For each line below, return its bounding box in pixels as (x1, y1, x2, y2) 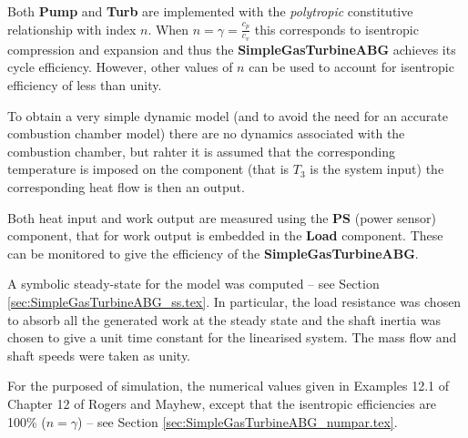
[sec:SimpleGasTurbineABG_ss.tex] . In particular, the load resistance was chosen (7, 291, 462, 311)
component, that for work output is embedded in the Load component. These (7, 226, 443, 245)
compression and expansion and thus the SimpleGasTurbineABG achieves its (7, 39, 456, 58)
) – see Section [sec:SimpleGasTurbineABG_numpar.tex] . (77, 412, 398, 431)
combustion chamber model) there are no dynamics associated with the (7, 124, 405, 143)
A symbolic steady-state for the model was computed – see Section (7, 274, 380, 293)
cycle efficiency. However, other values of (7, 57, 233, 76)
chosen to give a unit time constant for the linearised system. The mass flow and (7, 328, 457, 347)
